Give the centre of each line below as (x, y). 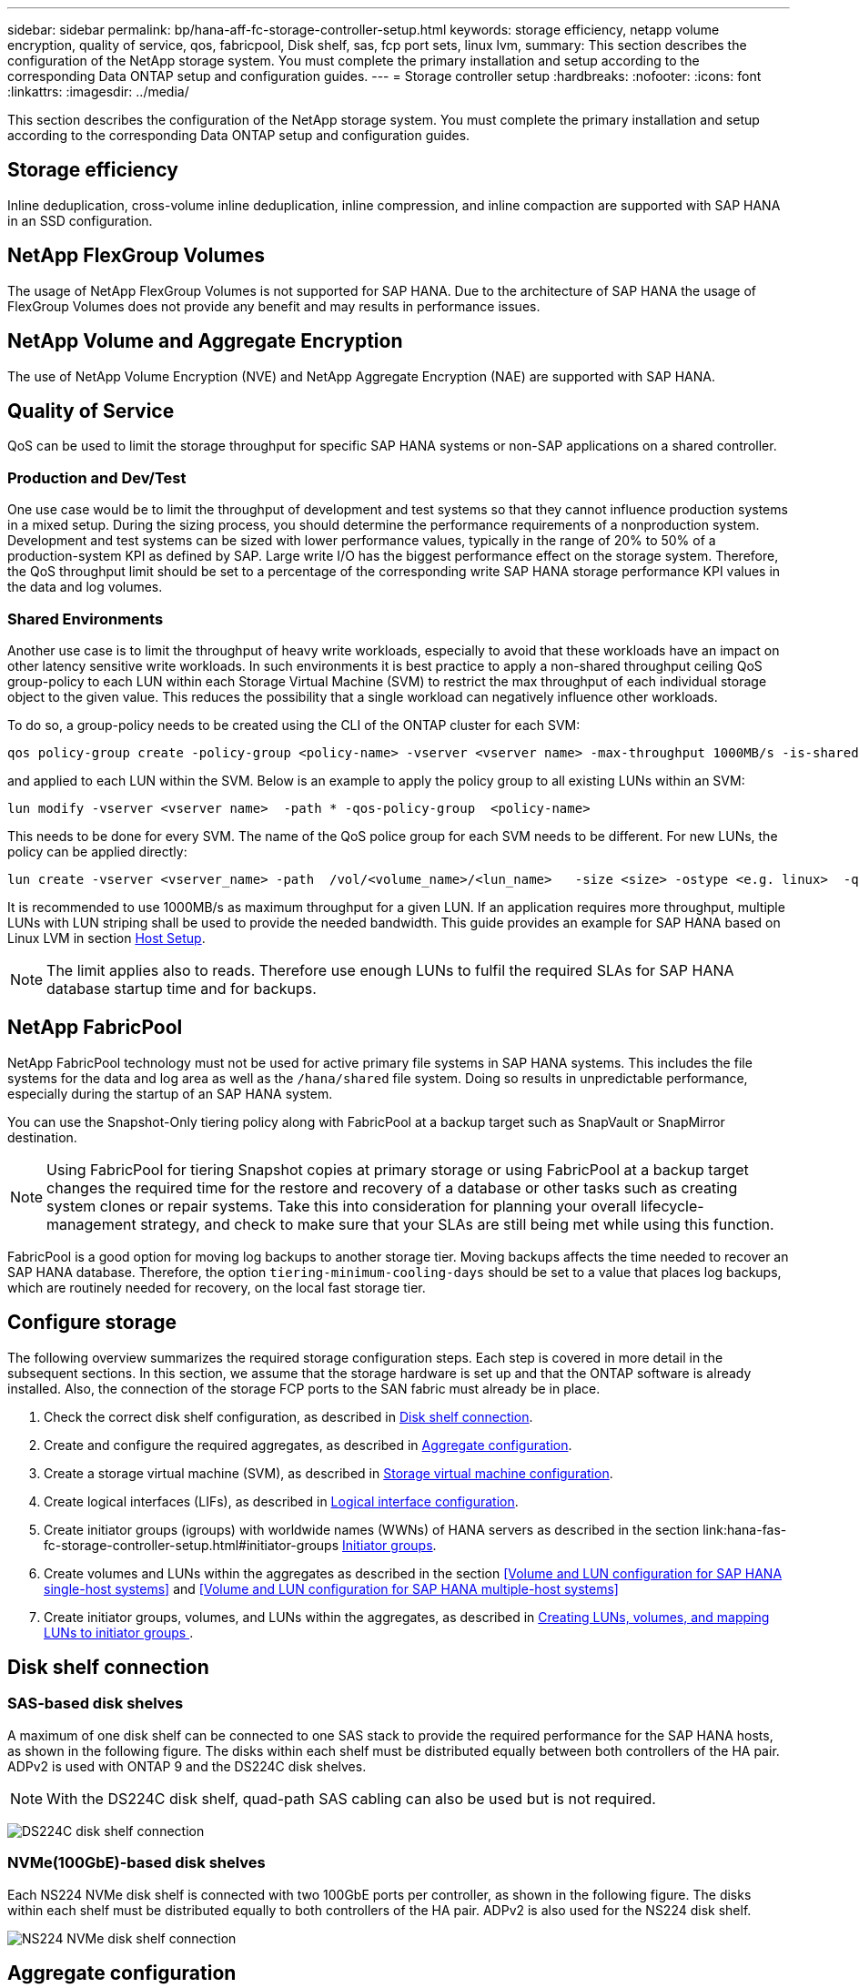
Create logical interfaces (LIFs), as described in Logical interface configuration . (281, 1501)
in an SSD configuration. (80, 220)
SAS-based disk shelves (96, 1704)
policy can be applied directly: (97, 851)
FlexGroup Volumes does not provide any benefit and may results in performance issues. (274, 306)
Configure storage (92, 1323)
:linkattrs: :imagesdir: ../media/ (98, 91)
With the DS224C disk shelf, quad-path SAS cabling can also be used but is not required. (351, 1798)
